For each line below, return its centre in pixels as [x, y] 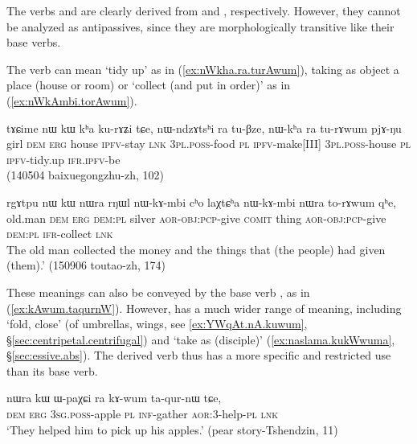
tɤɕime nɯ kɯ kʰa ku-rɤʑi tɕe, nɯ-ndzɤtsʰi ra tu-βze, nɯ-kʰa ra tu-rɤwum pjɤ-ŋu [204, 127]
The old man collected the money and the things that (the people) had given [196, 249]
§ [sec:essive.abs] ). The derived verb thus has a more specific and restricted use [199, 355]
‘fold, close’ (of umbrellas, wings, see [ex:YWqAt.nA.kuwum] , [157, 324]
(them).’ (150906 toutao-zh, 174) [86, 265]
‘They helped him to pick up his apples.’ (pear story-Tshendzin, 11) [172, 429]
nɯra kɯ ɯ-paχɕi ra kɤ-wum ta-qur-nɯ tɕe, [114, 398]
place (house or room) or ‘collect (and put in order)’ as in [149, 85]
